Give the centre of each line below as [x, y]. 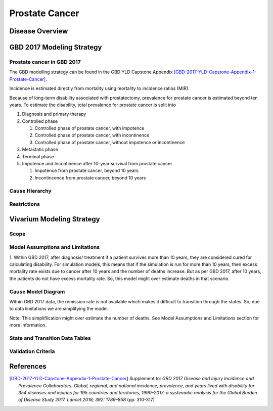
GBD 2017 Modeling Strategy [56, 47]
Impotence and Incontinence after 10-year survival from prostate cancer [97, 164]
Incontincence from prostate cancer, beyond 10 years [90, 177]
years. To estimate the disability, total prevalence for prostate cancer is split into [93, 105]
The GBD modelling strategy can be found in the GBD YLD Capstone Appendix [91, 72]
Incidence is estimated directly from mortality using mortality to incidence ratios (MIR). [99, 88]
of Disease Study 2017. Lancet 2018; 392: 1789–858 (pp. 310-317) [87, 400]
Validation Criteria [32, 351]
